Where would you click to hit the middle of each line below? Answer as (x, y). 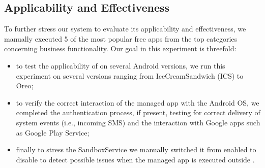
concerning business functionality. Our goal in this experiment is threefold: (120, 48)
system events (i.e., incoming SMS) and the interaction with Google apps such (138, 122)
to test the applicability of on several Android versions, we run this (121, 65)
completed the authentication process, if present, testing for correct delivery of (138, 112)
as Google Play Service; (53, 132)
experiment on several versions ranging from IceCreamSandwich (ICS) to (130, 75)
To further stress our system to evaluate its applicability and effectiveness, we (125, 29)
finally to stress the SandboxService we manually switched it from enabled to (136, 149)
